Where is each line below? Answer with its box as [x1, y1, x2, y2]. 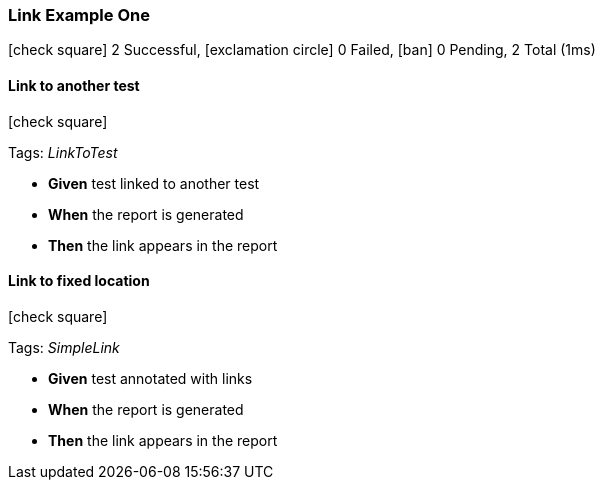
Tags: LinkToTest [8, 143, 118, 161]
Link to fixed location [8, 272, 150, 290]
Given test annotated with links [48, 369, 253, 387]
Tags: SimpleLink [8, 338, 120, 356]
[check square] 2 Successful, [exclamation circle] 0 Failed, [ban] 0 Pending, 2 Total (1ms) [8, 41, 596, 59]
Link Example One [8, 5, 150, 25]
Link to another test [8, 76, 140, 94]
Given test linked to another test [48, 174, 260, 192]
